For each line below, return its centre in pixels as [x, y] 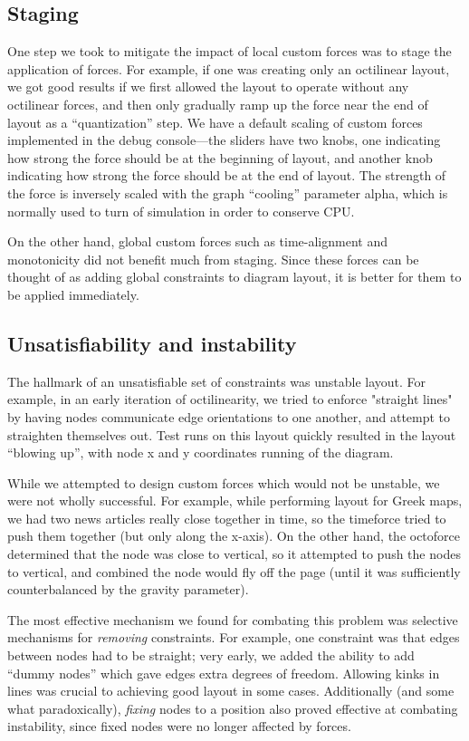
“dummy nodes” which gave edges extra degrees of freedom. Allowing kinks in [224, 673]
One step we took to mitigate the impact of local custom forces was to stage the [230, 51]
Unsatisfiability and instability [152, 343]
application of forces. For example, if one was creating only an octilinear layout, [229, 68]
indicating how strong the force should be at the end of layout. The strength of [227, 175]
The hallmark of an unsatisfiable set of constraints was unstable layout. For [217, 381]
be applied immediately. [73, 294]
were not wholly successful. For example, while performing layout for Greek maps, [235, 500]
